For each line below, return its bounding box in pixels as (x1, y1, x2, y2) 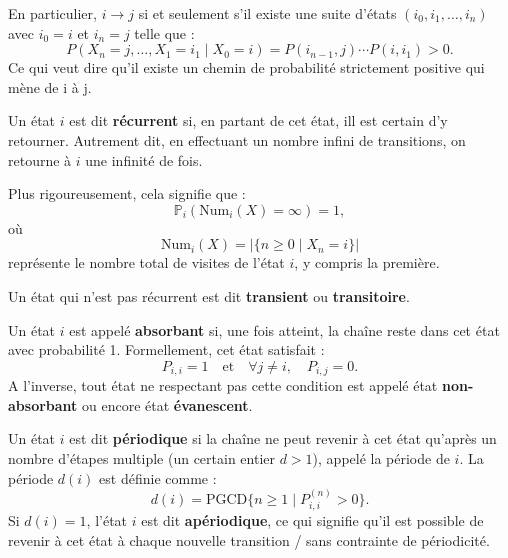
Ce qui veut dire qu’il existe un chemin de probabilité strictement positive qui (8, 57, 485, 78)
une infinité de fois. (85, 149, 203, 170)
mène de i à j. (8, 76, 92, 97)
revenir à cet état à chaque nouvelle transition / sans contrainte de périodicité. (8, 529, 490, 550)
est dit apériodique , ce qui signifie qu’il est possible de (141, 510, 484, 531)
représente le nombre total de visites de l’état (8, 252, 285, 273)
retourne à (8, 149, 72, 170)
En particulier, (8, 3, 97, 23)
